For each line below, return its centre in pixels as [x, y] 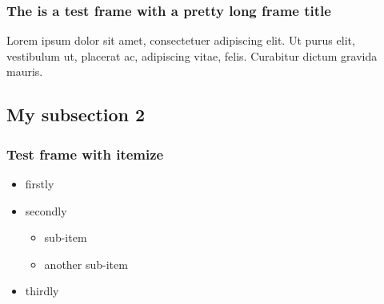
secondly [46, 210]
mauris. [25, 71]
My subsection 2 [76, 114]
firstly [40, 184]
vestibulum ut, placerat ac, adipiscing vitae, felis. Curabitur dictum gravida [192, 55]
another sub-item [86, 264]
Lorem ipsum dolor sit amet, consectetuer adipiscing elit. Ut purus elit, [181, 40]
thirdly [42, 291]
